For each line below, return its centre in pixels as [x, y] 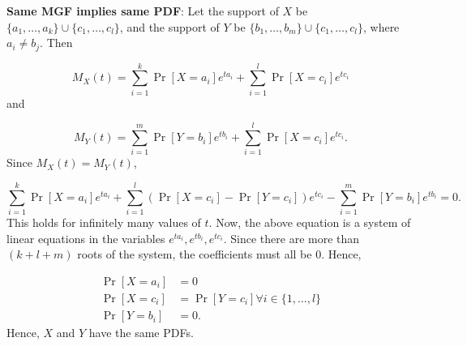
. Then [56, 43]
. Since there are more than [291, 238]
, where [381, 26]
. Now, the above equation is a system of [310, 222]
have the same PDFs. [141, 333]
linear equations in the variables [86, 238]
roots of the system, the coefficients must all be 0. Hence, [219, 254]
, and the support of [169, 26]
